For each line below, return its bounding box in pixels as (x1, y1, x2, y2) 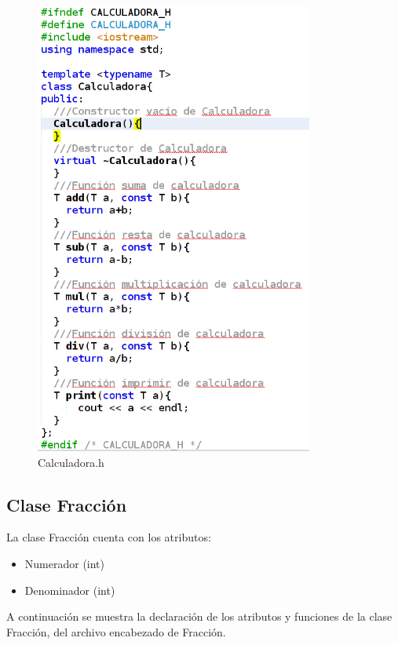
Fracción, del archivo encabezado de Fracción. (6, 623, 226, 640)
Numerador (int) (24, 555, 105, 571)
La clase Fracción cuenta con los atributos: (6, 529, 211, 545)
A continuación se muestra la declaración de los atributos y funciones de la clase (6, 608, 393, 625)
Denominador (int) (24, 581, 115, 598)
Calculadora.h (38, 454, 104, 470)
